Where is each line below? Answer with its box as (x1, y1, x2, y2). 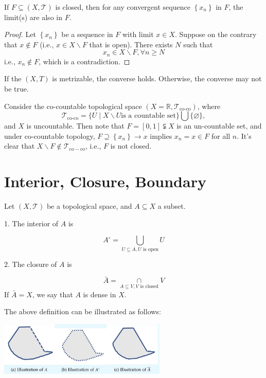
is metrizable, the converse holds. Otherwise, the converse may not (52, 73, 262, 84)
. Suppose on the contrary (175, 29, 257, 40)
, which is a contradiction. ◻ (39, 56, 130, 66)
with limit (122, 29, 154, 40)
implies (150, 130, 172, 141)
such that (183, 39, 213, 49)
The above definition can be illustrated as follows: (4, 306, 161, 317)
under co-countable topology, (4, 130, 95, 141)
